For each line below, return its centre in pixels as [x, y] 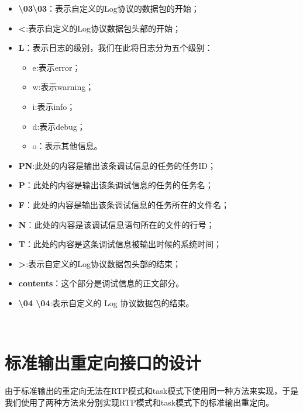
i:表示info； [54, 106]
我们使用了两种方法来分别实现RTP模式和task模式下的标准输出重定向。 [140, 402]
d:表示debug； [59, 126]
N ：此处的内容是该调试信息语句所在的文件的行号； [116, 224]
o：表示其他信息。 [67, 146]
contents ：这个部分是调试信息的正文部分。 [101, 283]
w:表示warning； [63, 87]
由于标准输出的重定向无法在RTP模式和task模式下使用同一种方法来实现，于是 [152, 391]
